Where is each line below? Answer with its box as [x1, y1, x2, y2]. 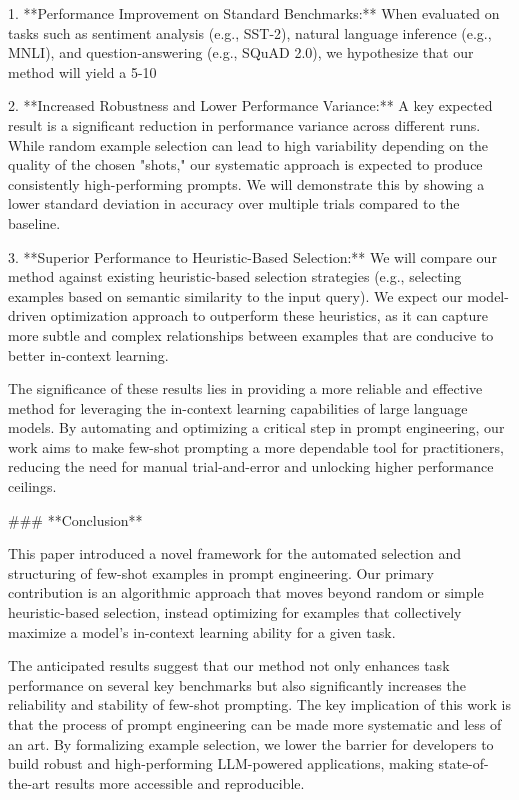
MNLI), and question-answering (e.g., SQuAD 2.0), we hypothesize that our [8, 42, 474, 63]
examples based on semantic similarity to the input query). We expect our [8, 285, 463, 306]
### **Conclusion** [8, 509, 143, 530]
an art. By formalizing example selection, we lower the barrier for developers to [8, 733, 494, 754]
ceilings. [8, 476, 57, 497]
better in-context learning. [8, 344, 169, 365]
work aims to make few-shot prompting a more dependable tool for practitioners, [8, 436, 504, 457]
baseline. [8, 212, 61, 233]
